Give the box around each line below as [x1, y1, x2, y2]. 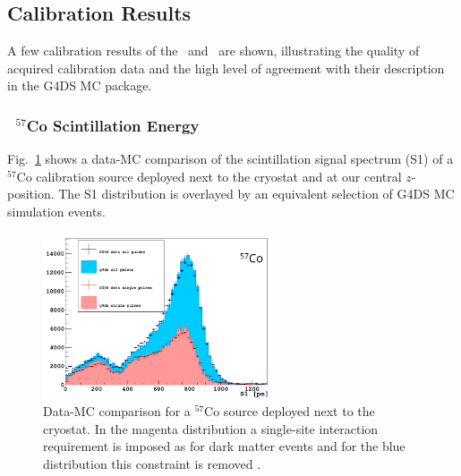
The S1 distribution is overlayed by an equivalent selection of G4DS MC [58, 184, 455, 203]
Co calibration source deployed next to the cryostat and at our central [16, 166, 402, 185]
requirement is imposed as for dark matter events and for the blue [43, 437, 406, 455]
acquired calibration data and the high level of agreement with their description [7, 58, 445, 77]
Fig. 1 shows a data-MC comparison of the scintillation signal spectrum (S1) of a [7, 149, 454, 168]
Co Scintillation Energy [26, 114, 200, 136]
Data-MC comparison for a [43, 402, 191, 421]
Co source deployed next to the [204, 402, 375, 421]
